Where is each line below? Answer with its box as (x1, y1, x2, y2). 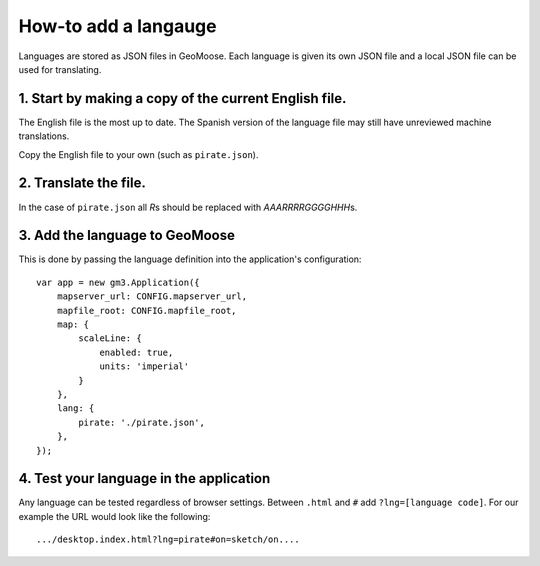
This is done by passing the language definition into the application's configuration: (18, 253, 362, 265)
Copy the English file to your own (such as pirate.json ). (18, 148, 259, 160)
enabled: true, (99, 346, 174, 358)
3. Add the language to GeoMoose (18, 227, 235, 244)
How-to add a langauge (18, 15, 217, 37)
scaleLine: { (78, 333, 142, 344)
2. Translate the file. (18, 175, 147, 192)
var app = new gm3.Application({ (36, 276, 200, 288)
